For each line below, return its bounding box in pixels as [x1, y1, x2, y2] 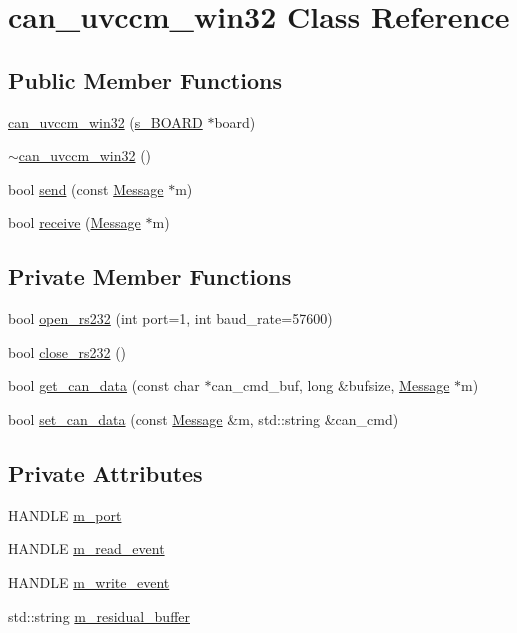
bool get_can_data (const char [8, 375, 200, 396]
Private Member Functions [8, 261, 292, 292]
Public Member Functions [8, 64, 282, 95]
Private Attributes [8, 457, 203, 488]
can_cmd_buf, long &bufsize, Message [211, 375, 450, 396]
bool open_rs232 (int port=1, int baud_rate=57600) [8, 308, 333, 329]
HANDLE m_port [8, 504, 122, 525]
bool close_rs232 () [8, 341, 127, 362]
